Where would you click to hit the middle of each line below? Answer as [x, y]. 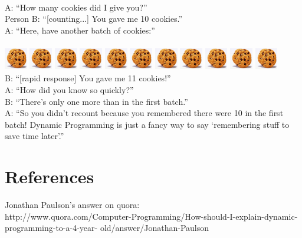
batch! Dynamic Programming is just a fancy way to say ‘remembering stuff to [147, 124]
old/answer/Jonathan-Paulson [155, 228]
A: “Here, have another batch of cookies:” [80, 30]
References [50, 176]
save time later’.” [35, 136]
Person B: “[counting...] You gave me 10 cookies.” [94, 19]
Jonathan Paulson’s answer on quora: [72, 205]
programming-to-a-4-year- [51, 228]
